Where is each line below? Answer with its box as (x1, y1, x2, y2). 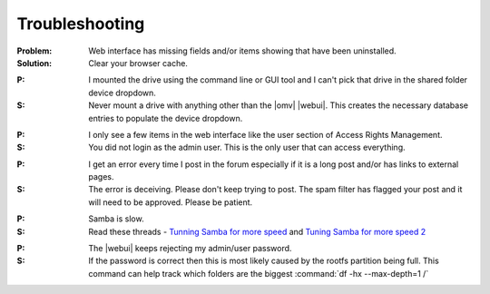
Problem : (16, 45, 53, 56)
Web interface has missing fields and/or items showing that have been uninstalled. (88, 45, 397, 56)
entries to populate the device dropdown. (88, 113, 243, 123)
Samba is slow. (88, 213, 144, 224)
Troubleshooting (16, 14, 145, 34)
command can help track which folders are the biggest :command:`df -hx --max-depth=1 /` (88, 268, 429, 279)
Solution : (16, 57, 53, 68)
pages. (88, 171, 114, 182)
